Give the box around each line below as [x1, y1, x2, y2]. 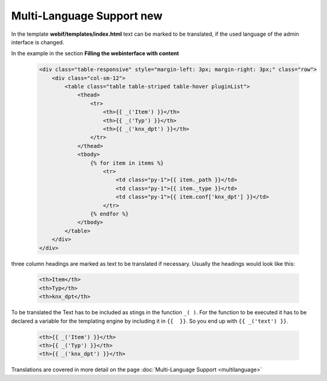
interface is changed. [11, 38, 65, 46]
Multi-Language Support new [11, 9, 163, 22]
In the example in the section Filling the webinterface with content [11, 50, 179, 57]
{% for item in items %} [90, 160, 164, 166]
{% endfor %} [90, 210, 129, 217]
